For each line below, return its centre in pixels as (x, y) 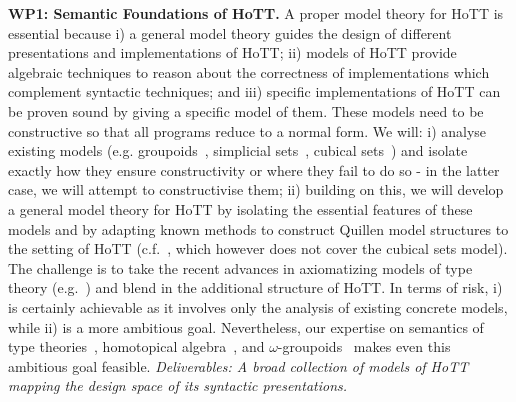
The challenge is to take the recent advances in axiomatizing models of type (240, 267)
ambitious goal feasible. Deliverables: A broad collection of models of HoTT (238, 365)
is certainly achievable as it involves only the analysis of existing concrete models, (258, 306)
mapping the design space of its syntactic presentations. (178, 385)
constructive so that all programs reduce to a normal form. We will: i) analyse (247, 130)
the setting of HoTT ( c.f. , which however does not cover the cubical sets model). (258, 248)
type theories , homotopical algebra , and (136, 346)
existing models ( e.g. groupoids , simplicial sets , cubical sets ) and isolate (238, 150)
